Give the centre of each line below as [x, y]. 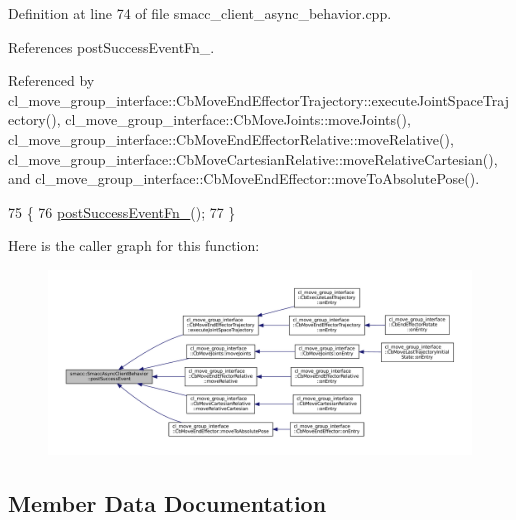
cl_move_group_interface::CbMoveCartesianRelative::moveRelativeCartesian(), [253, 158]
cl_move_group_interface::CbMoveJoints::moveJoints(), [238, 119]
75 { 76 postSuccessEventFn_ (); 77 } [122, 211]
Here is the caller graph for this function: [134, 245]
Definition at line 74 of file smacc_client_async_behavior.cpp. [200, 13]
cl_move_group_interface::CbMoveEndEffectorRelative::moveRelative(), [231, 138]
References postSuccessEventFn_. [111, 46]
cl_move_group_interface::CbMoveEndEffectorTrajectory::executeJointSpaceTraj [258, 99]
